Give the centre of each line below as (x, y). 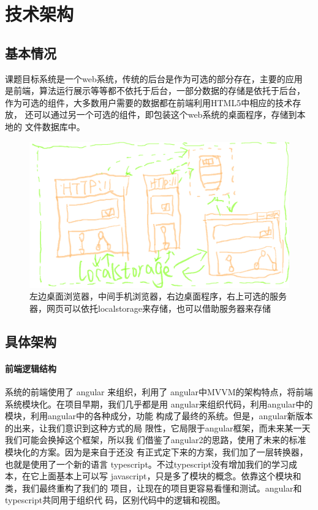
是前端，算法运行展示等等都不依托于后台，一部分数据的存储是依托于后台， (155, 91)
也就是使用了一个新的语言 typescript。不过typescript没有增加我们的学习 (147, 464)
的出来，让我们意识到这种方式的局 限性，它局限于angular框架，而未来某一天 (158, 427)
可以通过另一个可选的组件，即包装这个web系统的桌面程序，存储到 (165, 114)
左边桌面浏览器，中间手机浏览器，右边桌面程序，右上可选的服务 (158, 296)
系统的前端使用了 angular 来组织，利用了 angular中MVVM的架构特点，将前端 (159, 391)
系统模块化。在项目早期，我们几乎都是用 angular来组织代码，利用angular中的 (159, 404)
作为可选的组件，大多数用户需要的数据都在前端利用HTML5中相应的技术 (149, 102)
